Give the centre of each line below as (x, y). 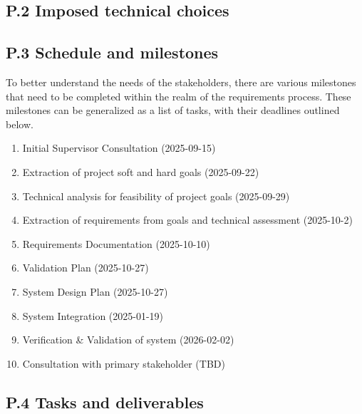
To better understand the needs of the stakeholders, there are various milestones (181, 82)
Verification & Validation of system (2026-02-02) (128, 340)
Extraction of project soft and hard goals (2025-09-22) (141, 171)
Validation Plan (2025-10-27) (86, 268)
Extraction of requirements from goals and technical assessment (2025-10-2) (187, 220)
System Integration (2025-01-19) (93, 315)
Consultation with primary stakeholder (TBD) (124, 363)
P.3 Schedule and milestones (112, 52)
